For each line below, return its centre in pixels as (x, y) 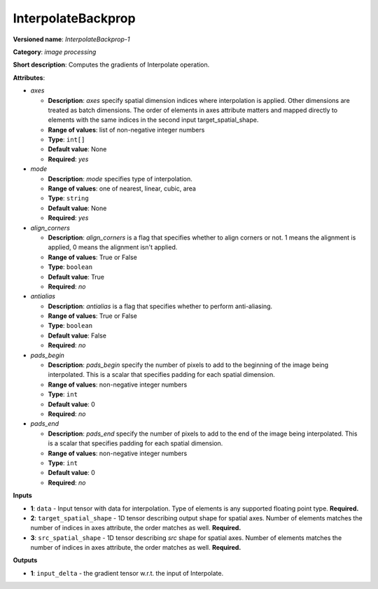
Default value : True (76, 277)
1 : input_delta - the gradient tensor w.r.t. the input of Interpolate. (127, 573)
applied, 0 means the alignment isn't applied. (113, 247)
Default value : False (77, 335)
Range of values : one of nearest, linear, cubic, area (122, 188)
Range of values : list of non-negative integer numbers (126, 130)
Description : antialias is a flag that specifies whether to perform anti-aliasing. (160, 306)
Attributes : (29, 78)
